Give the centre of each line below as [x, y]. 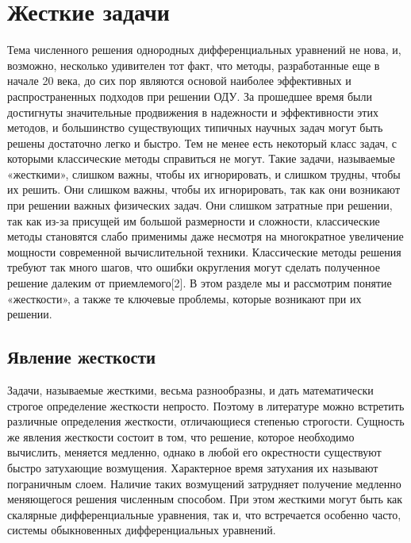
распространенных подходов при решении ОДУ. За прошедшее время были [190, 96]
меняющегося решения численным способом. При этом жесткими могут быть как [205, 499]
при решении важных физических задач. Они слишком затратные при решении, [200, 205]
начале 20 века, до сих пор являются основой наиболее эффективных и [179, 81]
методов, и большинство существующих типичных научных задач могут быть [195, 127]
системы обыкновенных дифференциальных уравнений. [142, 530]
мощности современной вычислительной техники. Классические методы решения [204, 251]
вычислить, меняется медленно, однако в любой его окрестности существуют [194, 452]
